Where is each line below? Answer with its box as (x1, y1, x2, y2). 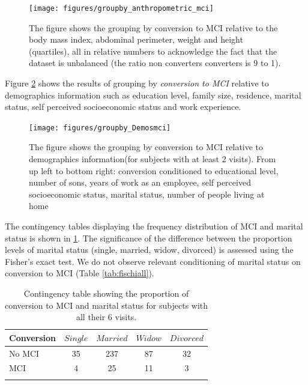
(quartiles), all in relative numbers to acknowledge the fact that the (29, 44, 277, 57)
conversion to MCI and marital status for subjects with (5, 299, 208, 311)
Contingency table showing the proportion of (23, 287, 189, 299)
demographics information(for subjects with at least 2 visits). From (29, 153, 276, 165)
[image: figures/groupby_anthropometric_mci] (29, 4, 214, 13)
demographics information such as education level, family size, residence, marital (5, 88, 301, 101)
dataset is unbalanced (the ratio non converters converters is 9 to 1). (29, 56, 281, 69)
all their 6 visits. (76, 311, 137, 323)
